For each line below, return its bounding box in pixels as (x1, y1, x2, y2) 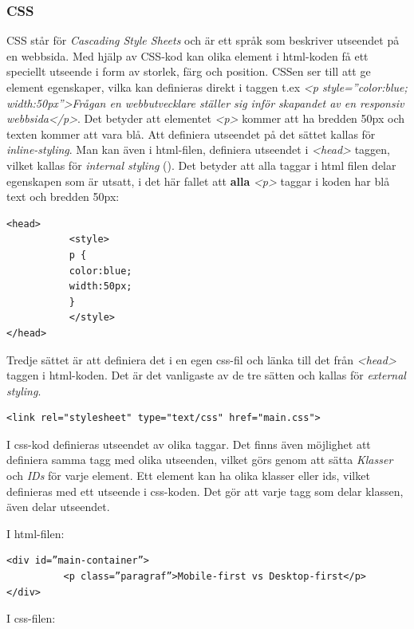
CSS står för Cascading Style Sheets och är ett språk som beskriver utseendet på (6, 32, 400, 49)
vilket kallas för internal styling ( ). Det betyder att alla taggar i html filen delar (6, 156, 396, 173)
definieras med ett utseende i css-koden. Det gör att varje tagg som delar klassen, (6, 482, 404, 499)
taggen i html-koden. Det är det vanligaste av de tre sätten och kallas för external (6, 367, 406, 383)
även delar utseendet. (6, 498, 110, 515)
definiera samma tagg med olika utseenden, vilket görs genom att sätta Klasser (6, 451, 393, 468)
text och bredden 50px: (6, 188, 120, 205)
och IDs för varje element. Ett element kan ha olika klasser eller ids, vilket (6, 467, 370, 484)
